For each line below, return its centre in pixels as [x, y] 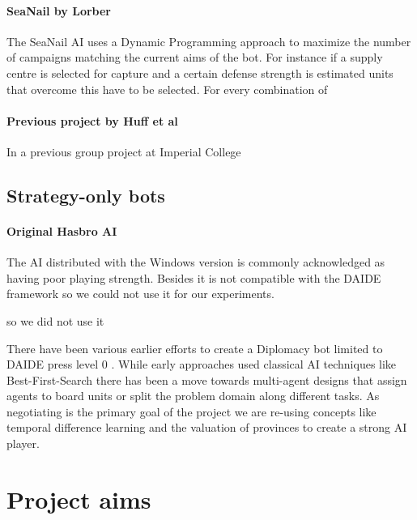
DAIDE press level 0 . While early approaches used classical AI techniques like [202, 364]
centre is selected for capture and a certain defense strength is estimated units [200, 72]
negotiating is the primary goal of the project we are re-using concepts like [191, 411]
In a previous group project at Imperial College [124, 151]
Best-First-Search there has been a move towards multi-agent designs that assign [207, 379]
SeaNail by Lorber [59, 10]
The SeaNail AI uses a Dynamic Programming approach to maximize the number [209, 41]
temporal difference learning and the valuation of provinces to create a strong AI [207, 427]
